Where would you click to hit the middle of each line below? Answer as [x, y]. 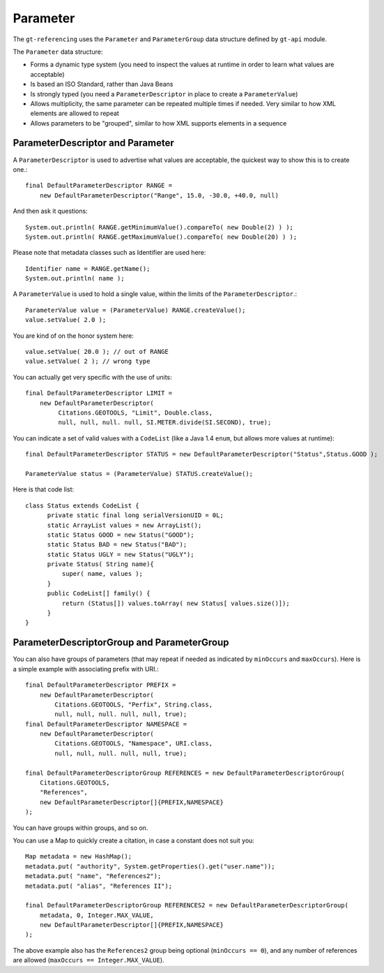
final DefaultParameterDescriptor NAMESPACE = [106, 724]
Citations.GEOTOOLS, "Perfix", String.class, [133, 704]
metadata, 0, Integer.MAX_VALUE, [97, 915]
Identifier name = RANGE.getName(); [88, 268]
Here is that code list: [44, 489]
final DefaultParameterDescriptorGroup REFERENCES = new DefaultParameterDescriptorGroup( [185, 773]
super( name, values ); [102, 574]
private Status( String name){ [101, 564]
